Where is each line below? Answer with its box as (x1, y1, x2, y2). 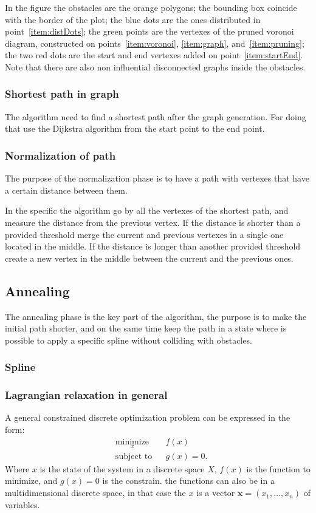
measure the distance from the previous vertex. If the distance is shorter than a (5, 216, 301, 228)
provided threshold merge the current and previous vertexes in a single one (5, 228, 284, 240)
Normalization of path (5, 148, 116, 163)
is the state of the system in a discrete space (39, 462, 205, 475)
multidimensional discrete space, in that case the (5, 486, 186, 499)
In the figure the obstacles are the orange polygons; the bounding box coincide (5, 1, 297, 13)
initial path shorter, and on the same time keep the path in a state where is (5, 322, 287, 335)
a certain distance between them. (5, 183, 128, 196)
